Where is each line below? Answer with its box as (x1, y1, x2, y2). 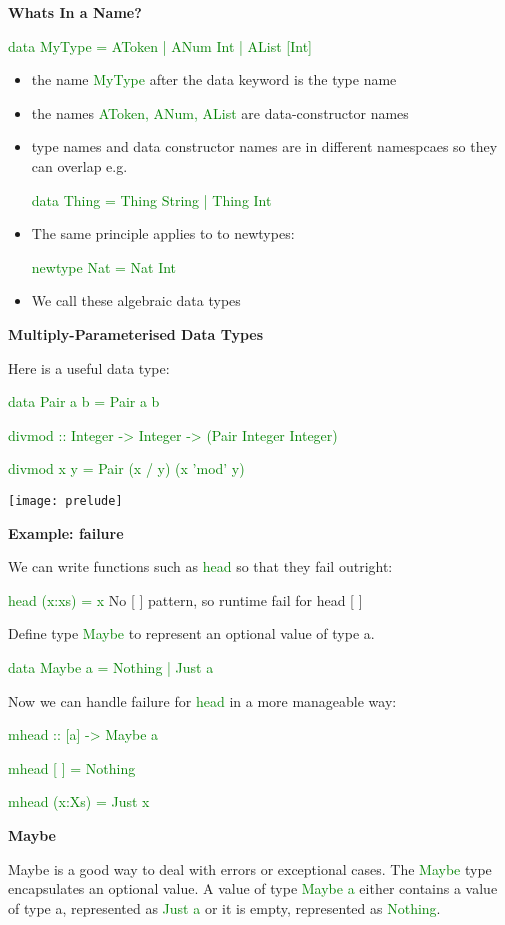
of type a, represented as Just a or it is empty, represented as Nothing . (8, 897, 441, 918)
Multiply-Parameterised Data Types (8, 323, 264, 344)
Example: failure (8, 522, 124, 543)
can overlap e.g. (31, 155, 128, 176)
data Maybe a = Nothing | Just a (8, 656, 214, 677)
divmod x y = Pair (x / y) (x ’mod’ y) (8, 458, 245, 479)
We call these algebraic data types (31, 290, 241, 311)
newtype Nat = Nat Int (31, 256, 177, 277)
